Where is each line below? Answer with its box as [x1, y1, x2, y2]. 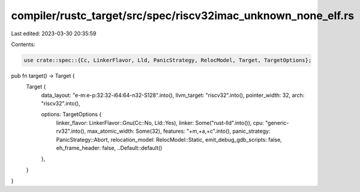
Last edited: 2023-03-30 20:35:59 [11, 30, 97, 37]
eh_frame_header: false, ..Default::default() [56, 144, 163, 152]
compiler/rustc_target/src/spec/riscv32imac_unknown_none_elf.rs [11, 9, 354, 22]
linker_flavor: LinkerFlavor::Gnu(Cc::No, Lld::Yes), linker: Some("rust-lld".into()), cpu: [56, 119, 264, 126]
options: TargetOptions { [41, 111, 102, 118]
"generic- [265, 119, 289, 126]
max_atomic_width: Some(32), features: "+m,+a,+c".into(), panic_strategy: [87, 127, 271, 135]
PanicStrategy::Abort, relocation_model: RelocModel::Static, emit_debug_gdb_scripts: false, [56, 136, 282, 143]
